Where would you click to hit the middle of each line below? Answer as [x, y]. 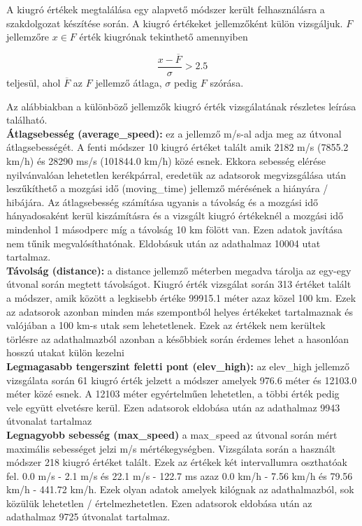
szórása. [227, 83]
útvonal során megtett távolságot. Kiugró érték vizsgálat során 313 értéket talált [179, 284]
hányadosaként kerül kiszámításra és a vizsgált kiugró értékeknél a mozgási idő [175, 215]
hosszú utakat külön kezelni [65, 352]
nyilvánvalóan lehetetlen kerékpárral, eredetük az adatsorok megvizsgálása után [176, 174]
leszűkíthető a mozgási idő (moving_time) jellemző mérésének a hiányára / [167, 188]
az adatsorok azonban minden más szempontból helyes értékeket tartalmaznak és [180, 311]
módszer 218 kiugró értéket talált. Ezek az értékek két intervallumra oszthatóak [177, 462]
